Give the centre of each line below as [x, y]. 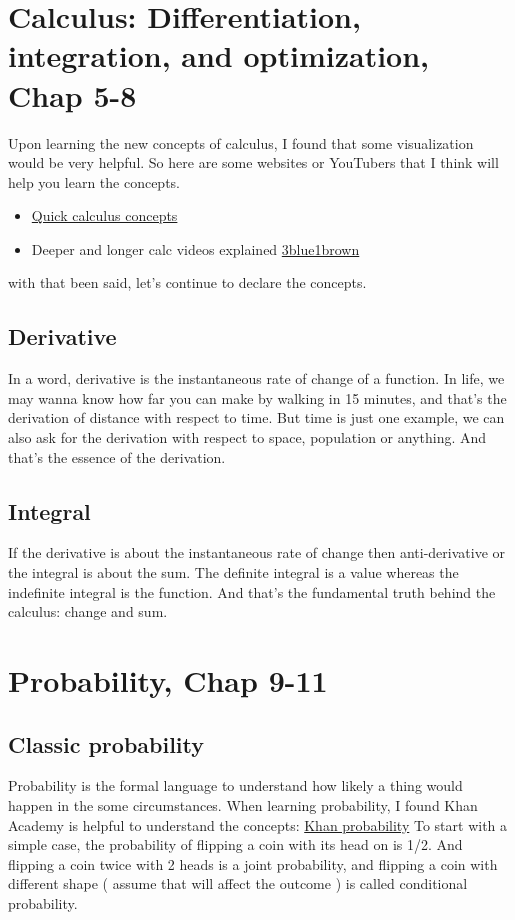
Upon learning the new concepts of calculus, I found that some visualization [241, 142]
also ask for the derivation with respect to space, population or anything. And [247, 437]
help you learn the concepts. [94, 181]
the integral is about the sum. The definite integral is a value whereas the [233, 572]
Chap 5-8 [72, 94]
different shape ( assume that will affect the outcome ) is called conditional [238, 883]
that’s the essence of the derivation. [117, 456]
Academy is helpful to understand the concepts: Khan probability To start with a [258, 824]
